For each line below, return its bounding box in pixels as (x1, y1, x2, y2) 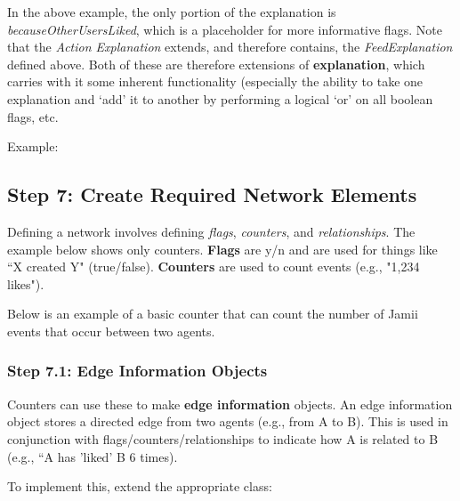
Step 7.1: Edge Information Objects (7, 360, 268, 382)
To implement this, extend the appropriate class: (7, 477, 272, 496)
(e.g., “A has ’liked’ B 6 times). (7, 447, 178, 465)
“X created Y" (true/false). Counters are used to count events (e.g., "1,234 (7, 257, 420, 276)
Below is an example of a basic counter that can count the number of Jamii (7, 304, 418, 323)
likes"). (7, 274, 44, 293)
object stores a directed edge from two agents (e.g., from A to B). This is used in (7, 412, 448, 431)
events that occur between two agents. (7, 321, 215, 340)
